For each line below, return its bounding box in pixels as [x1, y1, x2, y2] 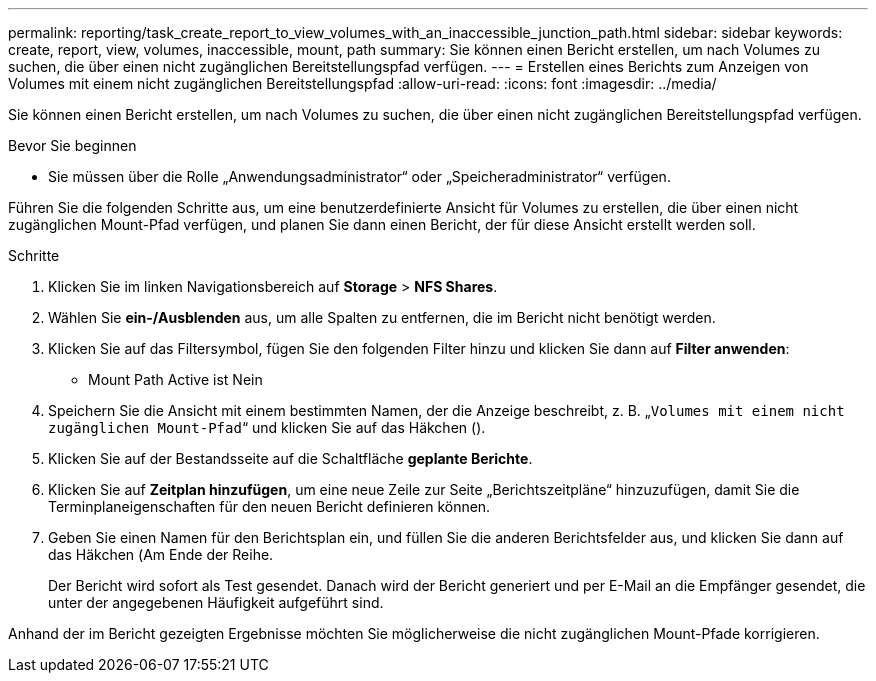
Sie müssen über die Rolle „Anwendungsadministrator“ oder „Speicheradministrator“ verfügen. [48, 168, 671, 185]
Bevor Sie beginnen [8, 137, 137, 154]
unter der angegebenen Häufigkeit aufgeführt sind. [48, 594, 384, 611]
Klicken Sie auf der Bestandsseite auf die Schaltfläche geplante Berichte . [48, 450, 533, 467]
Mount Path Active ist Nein [88, 371, 263, 388]
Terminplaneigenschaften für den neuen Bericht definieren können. [48, 498, 491, 515]
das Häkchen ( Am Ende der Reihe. [48, 546, 274, 563]
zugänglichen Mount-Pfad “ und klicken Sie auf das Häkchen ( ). [48, 419, 486, 436]
